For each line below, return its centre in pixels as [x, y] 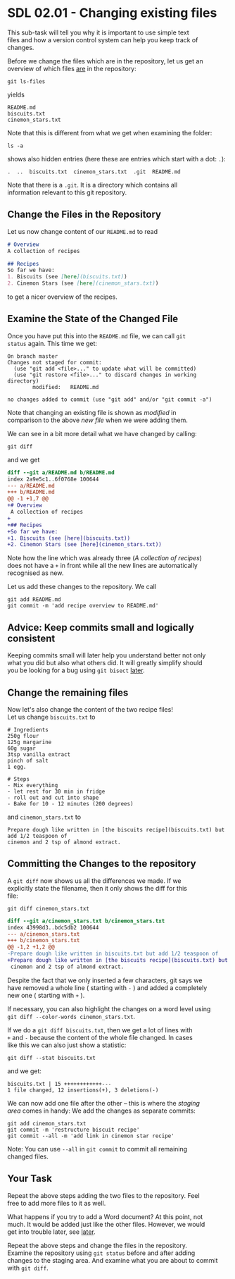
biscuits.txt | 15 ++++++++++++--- [59, 1084]
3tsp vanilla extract [39, 754]
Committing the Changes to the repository [102, 864]
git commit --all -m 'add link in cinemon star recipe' [91, 1136]
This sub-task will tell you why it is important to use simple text [99, 32]
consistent [31, 638]
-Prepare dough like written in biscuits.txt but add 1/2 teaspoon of [113, 954]
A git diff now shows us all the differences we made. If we [94, 881]
